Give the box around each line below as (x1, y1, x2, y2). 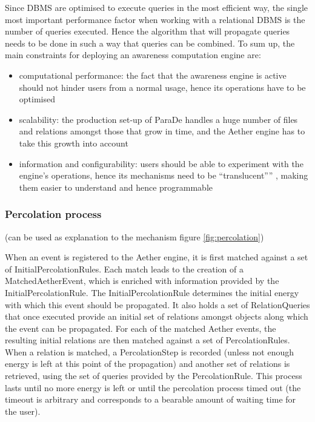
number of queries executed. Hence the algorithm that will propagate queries (5, 25, 290, 38)
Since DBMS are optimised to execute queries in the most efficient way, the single (5, 1, 308, 13)
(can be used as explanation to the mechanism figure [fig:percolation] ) (5, 230, 264, 243)
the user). (5, 404, 41, 417)
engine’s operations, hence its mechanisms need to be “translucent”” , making (19, 169, 308, 182)
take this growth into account (19, 136, 128, 149)
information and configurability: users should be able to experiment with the (19, 157, 303, 170)
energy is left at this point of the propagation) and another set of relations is (5, 357, 290, 370)
